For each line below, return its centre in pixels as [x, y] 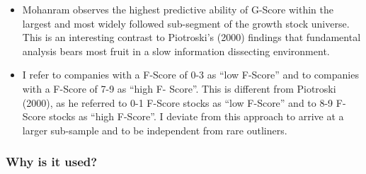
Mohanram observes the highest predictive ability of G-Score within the [178, 9]
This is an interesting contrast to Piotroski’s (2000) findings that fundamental [191, 37]
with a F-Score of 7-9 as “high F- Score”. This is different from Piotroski [179, 88]
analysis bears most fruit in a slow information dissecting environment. [176, 51]
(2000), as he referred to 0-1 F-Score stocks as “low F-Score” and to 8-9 [178, 102]
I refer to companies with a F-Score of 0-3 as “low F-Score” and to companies [190, 75]
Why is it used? [52, 162]
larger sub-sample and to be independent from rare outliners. [155, 130]
